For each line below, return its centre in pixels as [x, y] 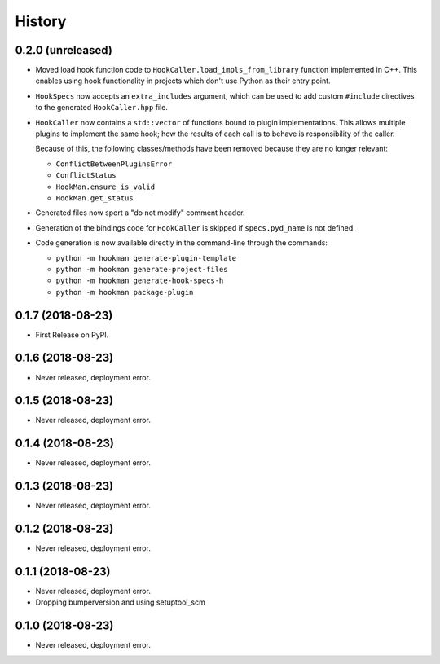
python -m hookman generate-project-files [142, 269]
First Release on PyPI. [72, 335]
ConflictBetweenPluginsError [114, 164]
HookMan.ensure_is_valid [105, 187]
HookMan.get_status [95, 198]
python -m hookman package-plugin [125, 292]
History [41, 21]
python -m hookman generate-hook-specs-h [140, 281]
